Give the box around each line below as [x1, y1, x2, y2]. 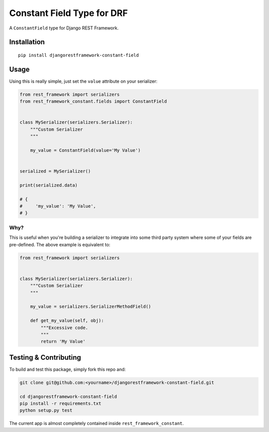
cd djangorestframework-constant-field [19, 394, 117, 399]
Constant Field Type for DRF [9, 7, 128, 18]
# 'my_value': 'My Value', [19, 204, 97, 209]
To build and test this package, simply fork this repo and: [9, 366, 126, 372]
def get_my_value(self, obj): [30, 318, 104, 324]
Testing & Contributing [9, 353, 81, 362]
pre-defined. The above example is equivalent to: [9, 241, 111, 247]
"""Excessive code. [40, 325, 88, 330]
